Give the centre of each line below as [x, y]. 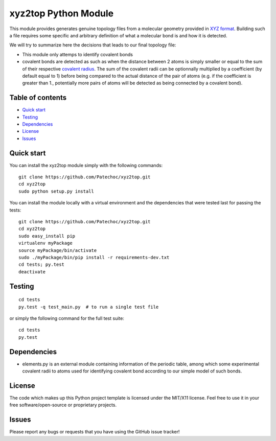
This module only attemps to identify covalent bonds [77, 54]
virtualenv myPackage [45, 243]
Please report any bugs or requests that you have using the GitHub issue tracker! [95, 432]
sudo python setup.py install [56, 191]
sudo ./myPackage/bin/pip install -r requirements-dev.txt [94, 257]
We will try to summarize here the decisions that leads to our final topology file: [93, 45]
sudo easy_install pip [47, 236]
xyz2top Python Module [62, 13]
